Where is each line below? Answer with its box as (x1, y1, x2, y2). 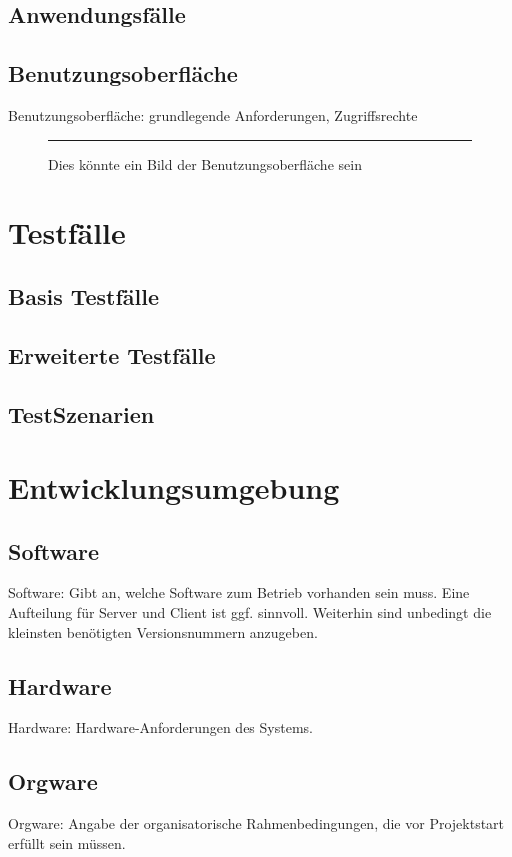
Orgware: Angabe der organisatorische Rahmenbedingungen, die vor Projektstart (8, 813, 505, 834)
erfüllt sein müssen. (8, 832, 126, 853)
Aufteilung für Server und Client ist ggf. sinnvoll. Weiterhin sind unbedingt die (8, 602, 492, 623)
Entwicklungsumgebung (8, 467, 340, 508)
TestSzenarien (8, 398, 155, 429)
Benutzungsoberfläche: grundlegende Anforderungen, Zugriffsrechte (8, 104, 418, 125)
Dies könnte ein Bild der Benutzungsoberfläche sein (48, 153, 362, 174)
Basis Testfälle (8, 280, 160, 311)
